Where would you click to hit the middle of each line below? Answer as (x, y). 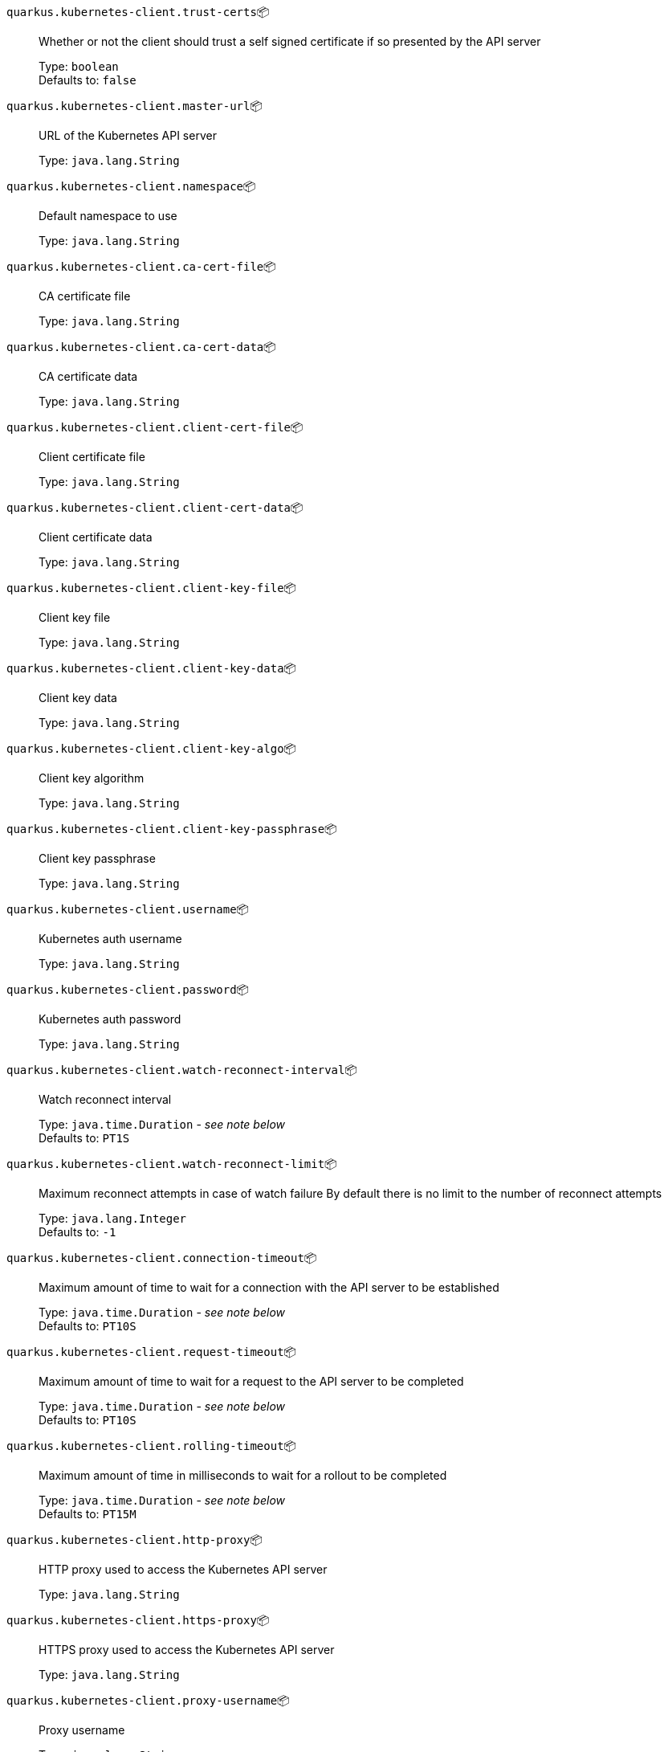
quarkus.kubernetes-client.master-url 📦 (134, 106)
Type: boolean (79, 66)
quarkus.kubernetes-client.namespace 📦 (131, 186)
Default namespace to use (108, 216)
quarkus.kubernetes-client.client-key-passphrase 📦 (172, 829)
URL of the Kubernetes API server (128, 135)
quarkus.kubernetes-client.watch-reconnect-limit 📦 (172, 1164)
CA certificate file (85, 296)
